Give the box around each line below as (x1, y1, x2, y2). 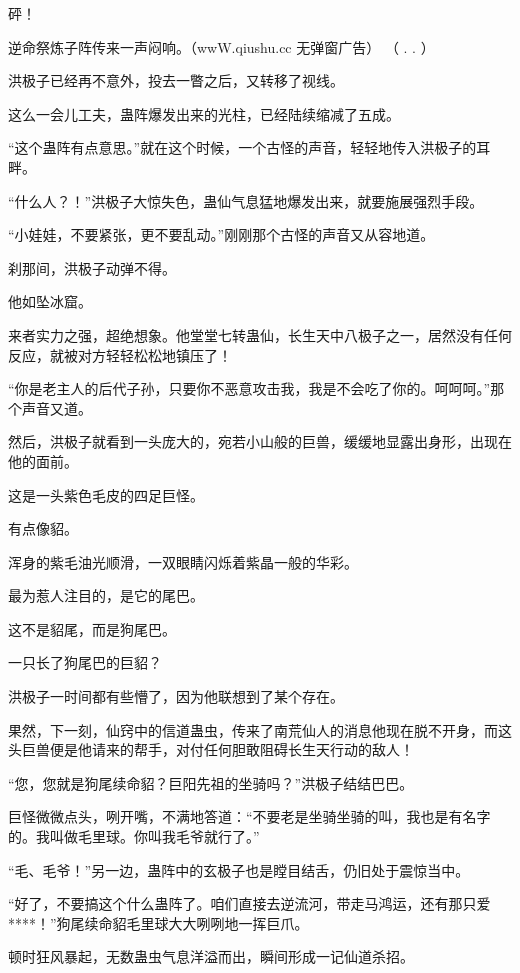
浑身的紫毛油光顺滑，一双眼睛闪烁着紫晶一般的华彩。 (8, 551, 358, 572)
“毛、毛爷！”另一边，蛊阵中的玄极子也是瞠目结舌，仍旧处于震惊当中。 (8, 859, 470, 880)
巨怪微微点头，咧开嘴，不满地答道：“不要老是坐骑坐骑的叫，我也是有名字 (8, 806, 491, 827)
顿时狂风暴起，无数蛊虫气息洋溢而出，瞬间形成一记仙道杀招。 (8, 946, 414, 967)
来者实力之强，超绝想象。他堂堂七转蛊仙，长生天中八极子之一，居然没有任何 (8, 324, 512, 345)
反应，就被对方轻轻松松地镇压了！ (8, 344, 232, 365)
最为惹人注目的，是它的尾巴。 (8, 585, 204, 606)
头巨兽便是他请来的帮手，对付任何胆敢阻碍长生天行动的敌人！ (8, 739, 414, 760)
